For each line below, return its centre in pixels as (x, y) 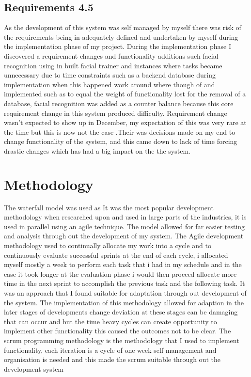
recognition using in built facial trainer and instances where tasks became (113, 65)
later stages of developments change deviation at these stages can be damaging (121, 312)
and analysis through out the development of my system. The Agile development (124, 236)
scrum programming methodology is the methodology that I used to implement (122, 340)
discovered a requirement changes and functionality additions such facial (111, 55)
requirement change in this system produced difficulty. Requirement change (116, 113)
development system (34, 369)
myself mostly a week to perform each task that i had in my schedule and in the (123, 264)
